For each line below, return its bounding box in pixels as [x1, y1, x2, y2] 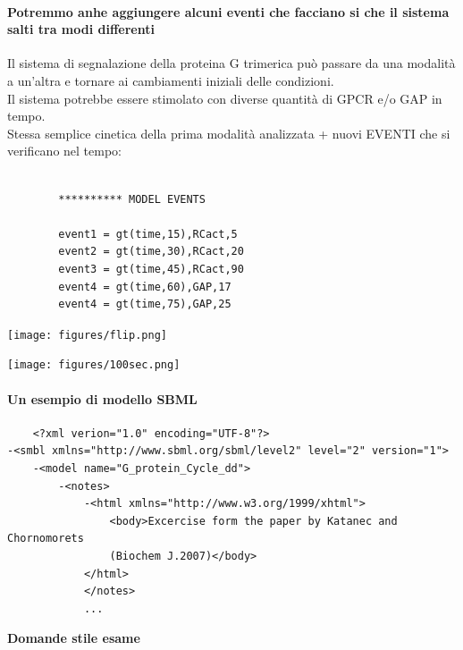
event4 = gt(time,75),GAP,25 [58, 298, 231, 311]
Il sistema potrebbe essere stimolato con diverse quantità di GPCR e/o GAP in [7, 89, 442, 107]
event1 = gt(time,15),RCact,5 [58, 227, 238, 241]
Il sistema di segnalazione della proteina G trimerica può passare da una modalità [7, 54, 456, 72]
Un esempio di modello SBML [7, 389, 198, 408]
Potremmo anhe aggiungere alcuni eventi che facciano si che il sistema [7, 2, 450, 21]
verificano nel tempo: [7, 141, 122, 160]
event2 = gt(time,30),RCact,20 [58, 245, 244, 258]
